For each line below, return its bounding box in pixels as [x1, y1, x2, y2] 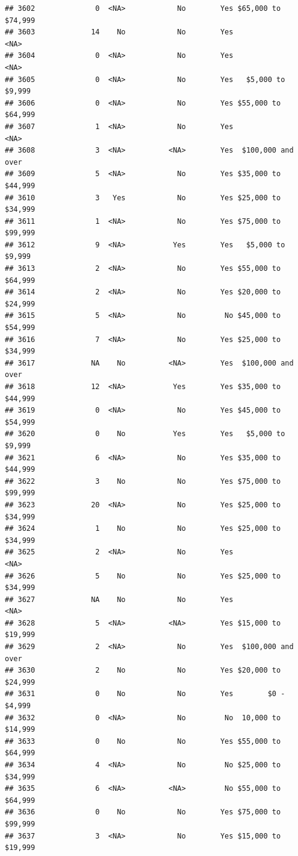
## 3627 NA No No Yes [5, 595, 234, 604]
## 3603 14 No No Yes [5, 28, 234, 37]
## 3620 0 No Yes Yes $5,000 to [5, 430, 285, 439]
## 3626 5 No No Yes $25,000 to [5, 571, 281, 580]
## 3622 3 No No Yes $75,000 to [5, 477, 281, 486]
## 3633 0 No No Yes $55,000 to [5, 737, 281, 746]
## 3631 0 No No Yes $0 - [5, 690, 285, 699]
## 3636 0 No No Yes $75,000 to [5, 808, 281, 817]
